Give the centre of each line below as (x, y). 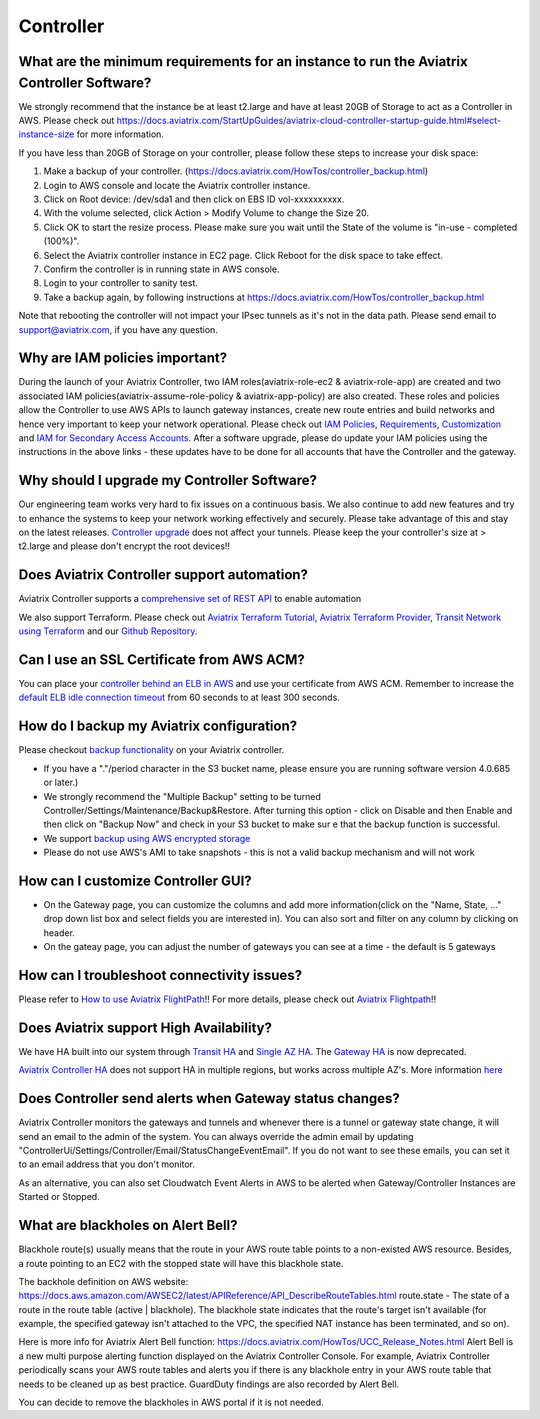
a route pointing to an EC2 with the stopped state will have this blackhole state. (181, 1263)
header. (59, 932)
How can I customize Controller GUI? (135, 880)
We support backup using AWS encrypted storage (147, 838)
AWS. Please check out (66, 121)
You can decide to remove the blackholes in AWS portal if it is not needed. (171, 1402)
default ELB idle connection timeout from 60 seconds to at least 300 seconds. (179, 697)
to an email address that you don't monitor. (106, 1164)
